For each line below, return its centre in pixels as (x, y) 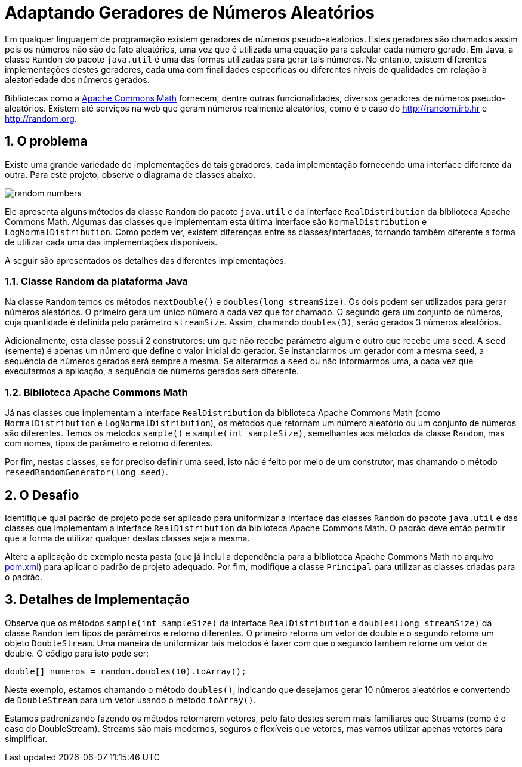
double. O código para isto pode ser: (77, 653)
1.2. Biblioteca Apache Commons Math (96, 392)
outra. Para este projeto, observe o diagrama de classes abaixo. (130, 174)
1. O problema (46, 141)
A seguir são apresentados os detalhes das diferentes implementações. (146, 260)
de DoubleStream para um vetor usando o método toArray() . (130, 700)
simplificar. (26, 738)
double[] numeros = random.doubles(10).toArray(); (126, 671)
